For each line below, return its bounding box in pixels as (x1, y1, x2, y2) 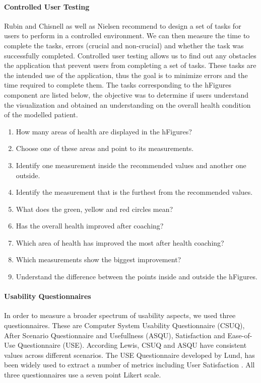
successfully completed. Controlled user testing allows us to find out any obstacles (4, 50, 256, 60)
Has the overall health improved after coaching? (16, 220, 164, 231)
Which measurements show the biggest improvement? (16, 254, 181, 265)
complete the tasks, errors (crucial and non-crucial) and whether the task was (4, 40, 244, 50)
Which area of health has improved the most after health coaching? (16, 237, 224, 248)
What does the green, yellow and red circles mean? (16, 203, 173, 214)
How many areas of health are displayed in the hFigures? (16, 126, 192, 136)
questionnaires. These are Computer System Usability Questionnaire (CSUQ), (4, 320, 245, 331)
